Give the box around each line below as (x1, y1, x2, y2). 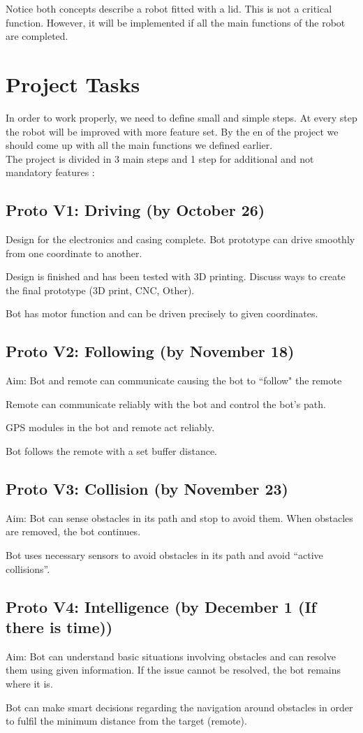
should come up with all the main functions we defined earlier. (6, 138, 273, 152)
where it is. (6, 676, 53, 690)
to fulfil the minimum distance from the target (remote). (6, 713, 247, 728)
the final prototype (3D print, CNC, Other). (6, 282, 195, 297)
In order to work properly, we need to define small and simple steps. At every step (6, 110, 357, 124)
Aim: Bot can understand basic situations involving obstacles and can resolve (6, 648, 336, 663)
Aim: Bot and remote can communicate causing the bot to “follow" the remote (6, 373, 342, 388)
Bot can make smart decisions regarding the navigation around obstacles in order (6, 699, 353, 714)
